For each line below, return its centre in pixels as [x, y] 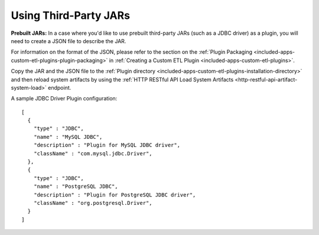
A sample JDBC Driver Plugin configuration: [64, 99]
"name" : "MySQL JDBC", [68, 137]
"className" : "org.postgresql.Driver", [93, 203]
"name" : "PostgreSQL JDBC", [76, 187]
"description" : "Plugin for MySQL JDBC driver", [107, 145]
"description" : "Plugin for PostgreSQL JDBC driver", [115, 195]
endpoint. [60, 87]
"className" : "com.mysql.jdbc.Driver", [93, 153]
